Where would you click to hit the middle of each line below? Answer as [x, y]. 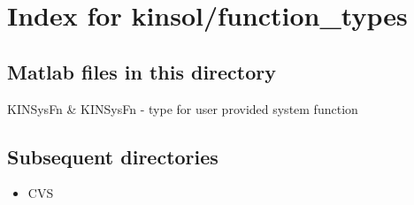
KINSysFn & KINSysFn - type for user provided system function [183, 108]
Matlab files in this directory [142, 71]
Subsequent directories [113, 156]
